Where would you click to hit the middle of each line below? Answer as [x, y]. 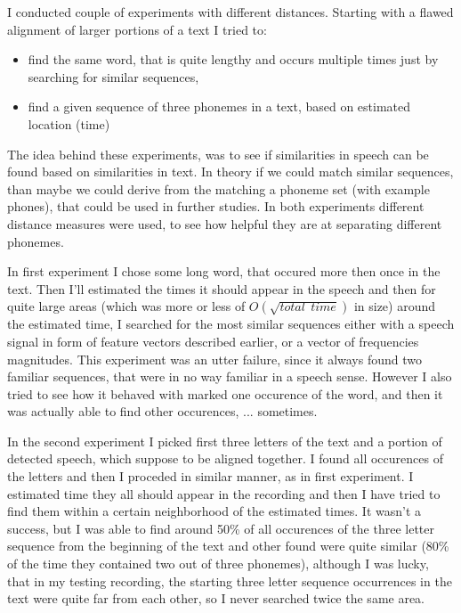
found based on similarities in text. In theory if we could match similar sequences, [230, 172]
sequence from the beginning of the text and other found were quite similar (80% [228, 546]
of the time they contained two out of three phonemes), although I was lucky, [218, 564]
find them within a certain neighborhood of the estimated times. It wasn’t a [214, 511]
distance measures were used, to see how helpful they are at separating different [225, 223]
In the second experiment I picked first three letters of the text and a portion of [225, 441]
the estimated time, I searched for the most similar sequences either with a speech [231, 324]
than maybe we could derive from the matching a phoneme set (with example [218, 188]
